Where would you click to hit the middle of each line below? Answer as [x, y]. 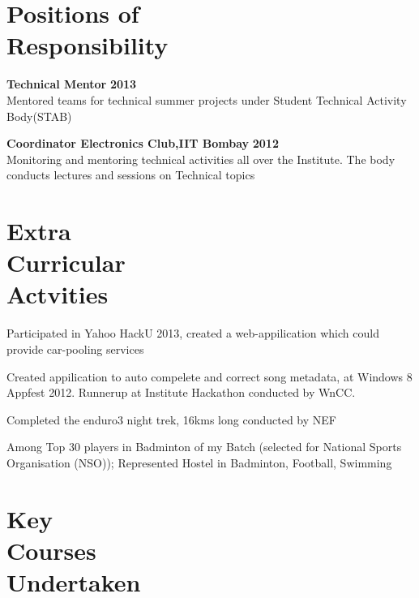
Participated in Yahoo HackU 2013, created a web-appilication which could [193, 333]
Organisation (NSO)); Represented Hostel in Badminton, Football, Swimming [199, 462]
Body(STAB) [39, 116]
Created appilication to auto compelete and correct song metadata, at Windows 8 [209, 376]
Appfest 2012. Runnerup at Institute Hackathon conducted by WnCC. [181, 392]
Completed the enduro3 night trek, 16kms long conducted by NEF [171, 419]
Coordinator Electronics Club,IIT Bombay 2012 [143, 143]
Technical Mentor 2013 [72, 84]
